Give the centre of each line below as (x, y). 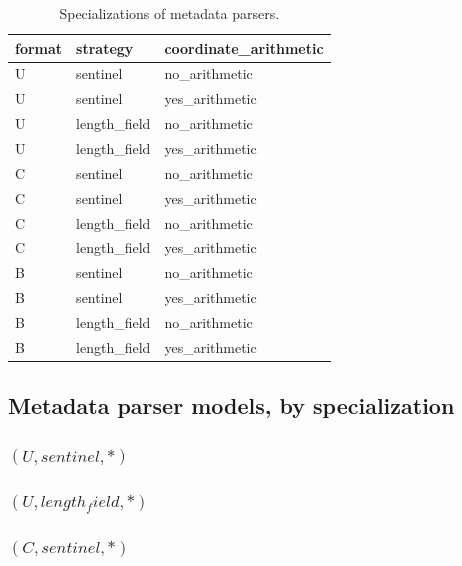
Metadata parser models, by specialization (231, 405)
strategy (105, 47)
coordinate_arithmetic (244, 47)
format (39, 47)
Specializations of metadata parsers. (169, 13)
